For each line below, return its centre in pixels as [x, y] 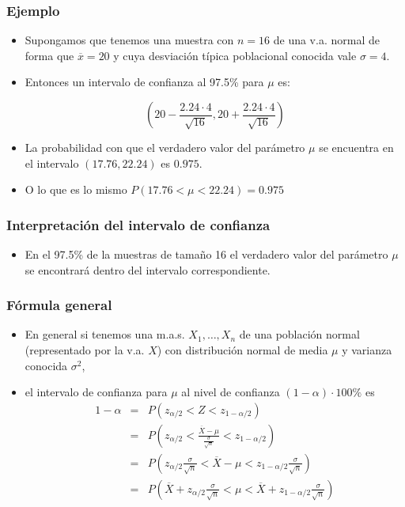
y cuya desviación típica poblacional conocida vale [235, 55]
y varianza [367, 350]
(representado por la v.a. [85, 350]
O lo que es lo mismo [76, 189]
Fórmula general [59, 305]
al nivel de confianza [231, 392]
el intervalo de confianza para [96, 392]
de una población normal [299, 334]
